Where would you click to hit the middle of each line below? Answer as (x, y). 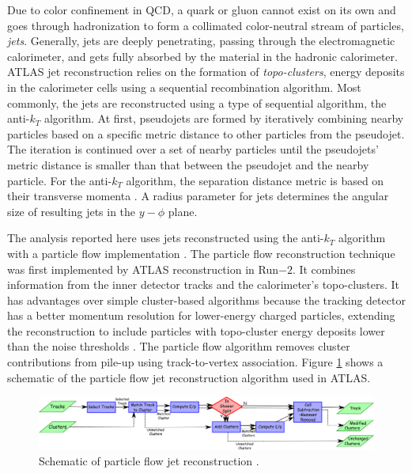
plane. (183, 211)
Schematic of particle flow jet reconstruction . (149, 460)
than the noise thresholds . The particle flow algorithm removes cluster (179, 346)
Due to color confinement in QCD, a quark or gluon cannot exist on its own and (202, 9)
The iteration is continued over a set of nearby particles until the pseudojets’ (193, 149)
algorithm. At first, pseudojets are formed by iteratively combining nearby (224, 118)
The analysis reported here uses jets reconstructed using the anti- (166, 238)
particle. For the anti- (60, 180)
